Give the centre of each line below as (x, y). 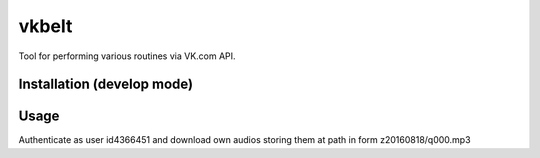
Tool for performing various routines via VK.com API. (127, 56)
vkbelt (45, 26)
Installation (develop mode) (106, 84)
